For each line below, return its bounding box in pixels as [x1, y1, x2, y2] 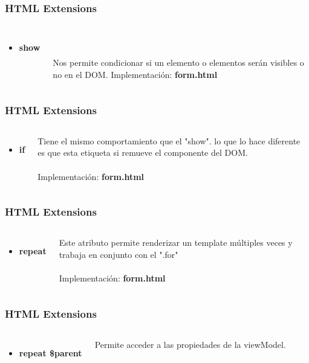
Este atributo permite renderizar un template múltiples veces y [59, 236, 293, 249]
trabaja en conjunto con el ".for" [59, 248, 178, 260]
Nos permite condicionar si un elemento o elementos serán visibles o [53, 56, 304, 69]
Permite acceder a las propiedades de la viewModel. [94, 338, 286, 350]
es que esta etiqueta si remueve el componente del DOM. [37, 146, 248, 159]
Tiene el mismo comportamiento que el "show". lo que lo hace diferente [37, 134, 301, 147]
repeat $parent [19, 347, 82, 359]
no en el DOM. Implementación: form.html [53, 68, 218, 80]
